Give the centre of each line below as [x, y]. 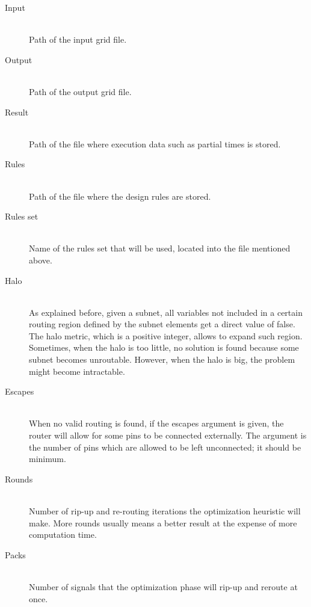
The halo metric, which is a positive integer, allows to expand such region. [166, 335]
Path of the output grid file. [80, 91]
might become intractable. [77, 371]
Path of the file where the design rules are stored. [120, 196]
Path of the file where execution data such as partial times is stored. [155, 143]
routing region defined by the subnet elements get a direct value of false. [162, 324]
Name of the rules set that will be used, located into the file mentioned [160, 248]
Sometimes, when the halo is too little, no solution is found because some [164, 347]
